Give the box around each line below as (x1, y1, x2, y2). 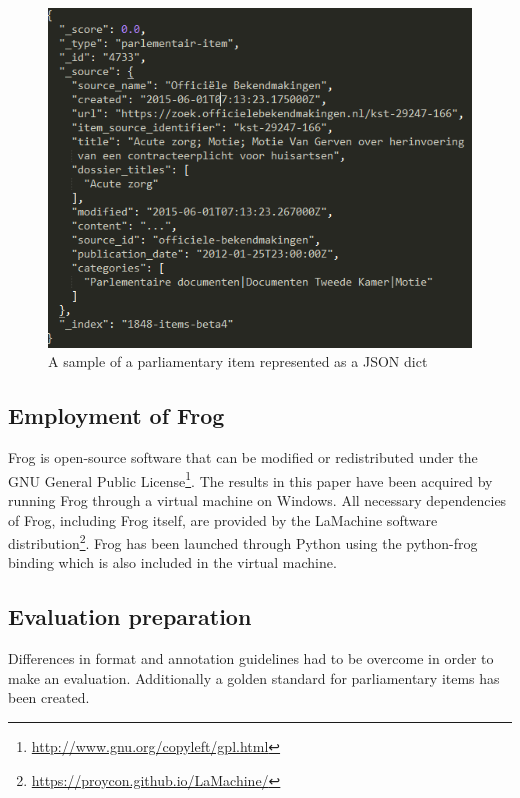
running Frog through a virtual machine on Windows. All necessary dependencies (8, 490, 507, 511)
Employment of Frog (8, 400, 225, 431)
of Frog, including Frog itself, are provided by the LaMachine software (8, 509, 438, 530)
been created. (8, 687, 90, 708)
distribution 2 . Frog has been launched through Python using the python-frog (8, 530, 478, 553)
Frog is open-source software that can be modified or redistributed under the (8, 447, 478, 468)
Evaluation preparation (8, 601, 252, 632)
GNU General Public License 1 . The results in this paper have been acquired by (8, 467, 493, 491)
